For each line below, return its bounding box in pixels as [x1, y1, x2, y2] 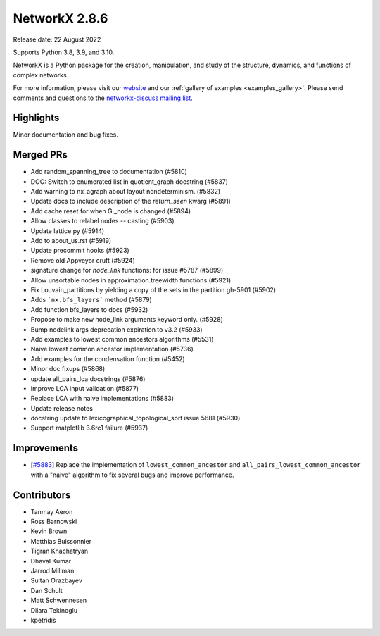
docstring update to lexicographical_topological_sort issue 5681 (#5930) [30, 414, 241, 423]
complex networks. [13, 70, 69, 79]
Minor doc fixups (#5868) [30, 365, 106, 373]
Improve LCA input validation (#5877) [30, 384, 139, 392]
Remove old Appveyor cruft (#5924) [30, 256, 135, 264]
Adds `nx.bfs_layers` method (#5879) [30, 296, 153, 304]
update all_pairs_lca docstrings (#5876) [30, 374, 146, 383]
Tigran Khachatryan [30, 547, 89, 556]
